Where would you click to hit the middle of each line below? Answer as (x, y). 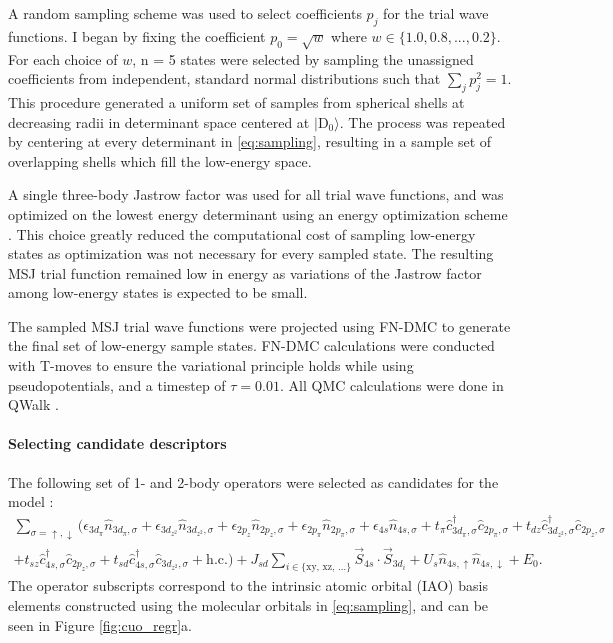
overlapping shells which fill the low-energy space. (160, 160)
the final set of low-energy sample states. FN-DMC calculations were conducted (251, 345)
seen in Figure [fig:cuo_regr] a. (100, 624)
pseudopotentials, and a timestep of (117, 384)
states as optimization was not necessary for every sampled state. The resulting (251, 253)
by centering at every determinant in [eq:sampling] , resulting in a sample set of (250, 141)
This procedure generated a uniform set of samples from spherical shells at (236, 101)
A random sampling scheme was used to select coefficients (185, 13)
